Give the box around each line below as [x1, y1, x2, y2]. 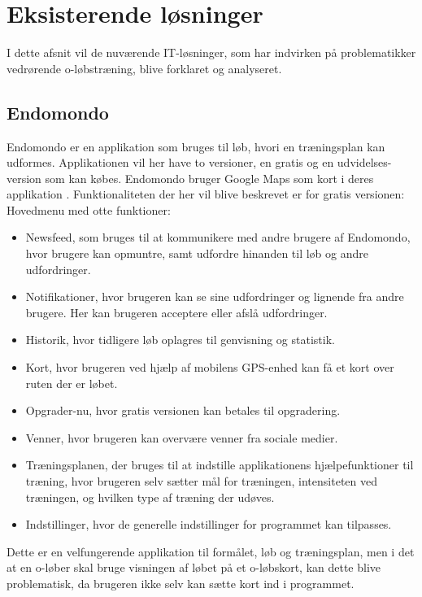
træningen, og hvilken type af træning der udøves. [25, 488, 275, 505]
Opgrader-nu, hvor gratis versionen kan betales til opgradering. [25, 402, 341, 419]
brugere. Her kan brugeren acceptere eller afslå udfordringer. [25, 303, 328, 320]
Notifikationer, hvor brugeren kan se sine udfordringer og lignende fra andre [25, 288, 404, 305]
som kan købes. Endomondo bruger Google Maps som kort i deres [45, 169, 374, 186]
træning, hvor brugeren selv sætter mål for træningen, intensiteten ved [25, 473, 377, 490]
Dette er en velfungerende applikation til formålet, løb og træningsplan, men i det [7, 543, 415, 560]
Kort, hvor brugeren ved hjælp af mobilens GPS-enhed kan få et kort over [25, 359, 394, 376]
